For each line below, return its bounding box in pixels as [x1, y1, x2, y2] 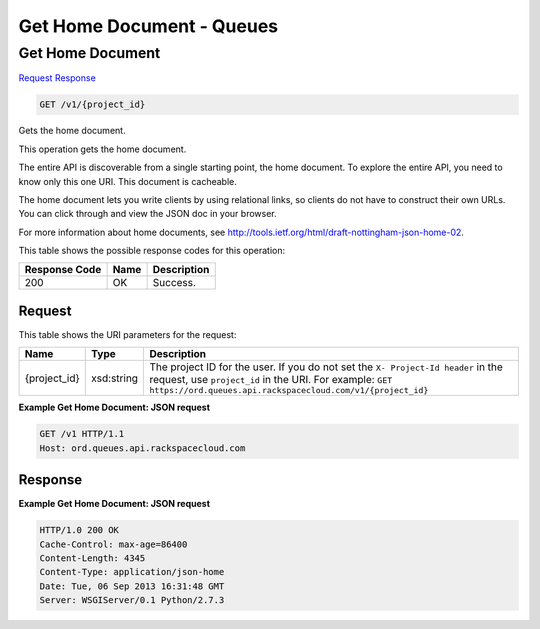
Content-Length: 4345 [39, 553, 146, 564]
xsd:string [91, 371, 139, 385]
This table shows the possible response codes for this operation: [18, 245, 286, 257]
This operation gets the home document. [18, 143, 187, 155]
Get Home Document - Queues [18, 15, 279, 37]
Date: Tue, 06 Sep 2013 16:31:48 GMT [39, 580, 225, 592]
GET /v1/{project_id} [39, 99, 146, 110]
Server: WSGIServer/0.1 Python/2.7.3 [39, 595, 225, 606]
